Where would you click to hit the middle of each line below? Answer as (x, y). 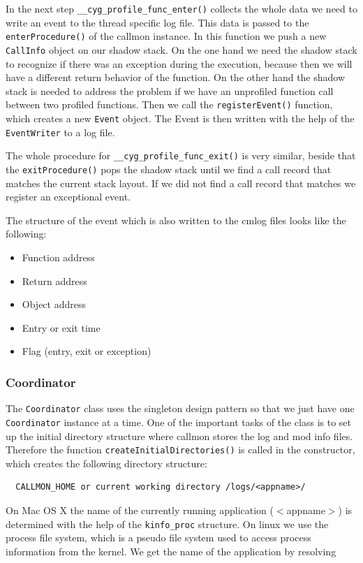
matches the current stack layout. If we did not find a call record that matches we (181, 183)
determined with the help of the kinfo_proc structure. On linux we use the (167, 524)
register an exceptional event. (68, 197)
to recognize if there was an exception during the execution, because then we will (179, 63)
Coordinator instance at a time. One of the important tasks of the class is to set (178, 422)
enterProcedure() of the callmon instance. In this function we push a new (166, 36)
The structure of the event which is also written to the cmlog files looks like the (176, 220)
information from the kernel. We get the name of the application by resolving (171, 551)
